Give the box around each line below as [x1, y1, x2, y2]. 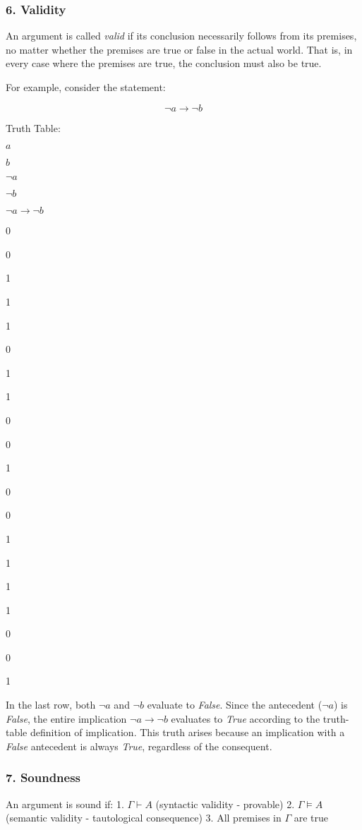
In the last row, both [6, 697, 96, 712]
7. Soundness [6, 769, 81, 786]
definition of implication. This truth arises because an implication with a [30, 725, 345, 740]
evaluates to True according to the [171, 711, 320, 726]
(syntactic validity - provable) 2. [155, 796, 295, 811]
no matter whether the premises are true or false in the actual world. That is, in [6, 42, 353, 56]
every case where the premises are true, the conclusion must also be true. [6, 56, 322, 71]
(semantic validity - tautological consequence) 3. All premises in [6, 810, 282, 825]
